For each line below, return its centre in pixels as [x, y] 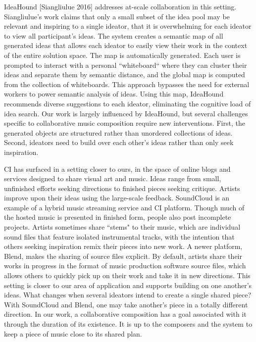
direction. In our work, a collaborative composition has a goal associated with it [125, 314]
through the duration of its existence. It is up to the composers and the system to [128, 324]
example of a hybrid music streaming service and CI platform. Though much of [124, 207]
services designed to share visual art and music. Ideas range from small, [113, 178]
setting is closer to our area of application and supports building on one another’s [128, 285]
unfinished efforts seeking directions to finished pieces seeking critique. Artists [122, 188]
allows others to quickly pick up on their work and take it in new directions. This [127, 275]
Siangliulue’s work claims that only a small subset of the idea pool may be [117, 16]
